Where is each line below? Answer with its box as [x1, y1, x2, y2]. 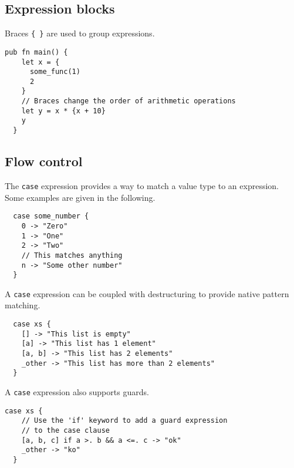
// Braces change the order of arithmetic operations [21, 97, 236, 106]
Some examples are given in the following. [5, 191, 156, 203]
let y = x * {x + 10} [21, 106, 106, 115]
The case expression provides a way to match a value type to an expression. [5, 179, 279, 191]
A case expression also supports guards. [5, 386, 149, 398]
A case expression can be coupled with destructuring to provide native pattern [5, 287, 289, 299]
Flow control [5, 152, 83, 170]
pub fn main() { [5, 48, 68, 56]
